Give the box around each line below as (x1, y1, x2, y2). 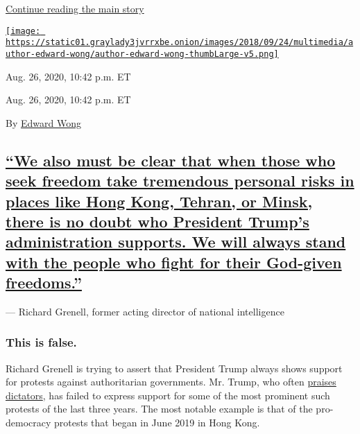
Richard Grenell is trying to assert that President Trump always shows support (6, 361, 343, 375)
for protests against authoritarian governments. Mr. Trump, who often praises (6, 374, 336, 389)
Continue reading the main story (6, 1, 144, 15)
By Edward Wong (6, 115, 81, 130)
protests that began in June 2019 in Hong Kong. (54, 415, 260, 430)
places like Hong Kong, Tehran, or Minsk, (6, 190, 313, 211)
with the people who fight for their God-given (6, 251, 342, 272)
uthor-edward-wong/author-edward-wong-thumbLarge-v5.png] (6, 49, 279, 59)
